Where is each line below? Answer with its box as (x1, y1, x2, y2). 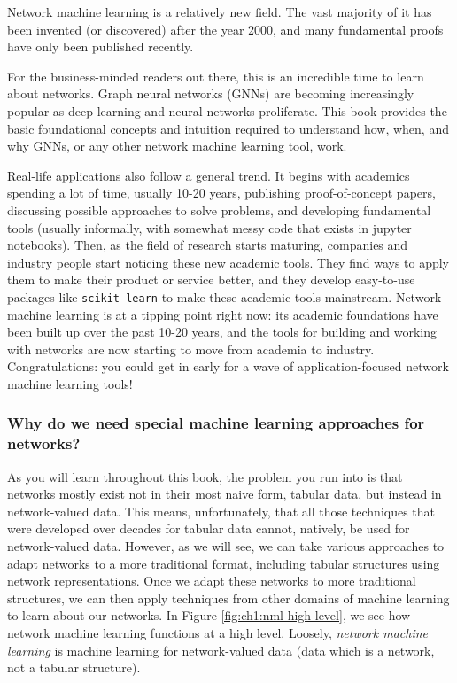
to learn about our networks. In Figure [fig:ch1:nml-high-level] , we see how (7, 606, 411, 625)
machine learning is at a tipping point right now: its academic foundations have (7, 305, 438, 323)
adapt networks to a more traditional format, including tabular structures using (7, 554, 440, 572)
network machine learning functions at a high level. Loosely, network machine (7, 624, 429, 642)
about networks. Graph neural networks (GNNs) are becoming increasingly (7, 84, 414, 103)
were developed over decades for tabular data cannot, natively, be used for (7, 519, 410, 538)
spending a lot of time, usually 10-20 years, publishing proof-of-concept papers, (7, 183, 436, 202)
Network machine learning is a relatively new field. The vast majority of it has (7, 3, 432, 20)
